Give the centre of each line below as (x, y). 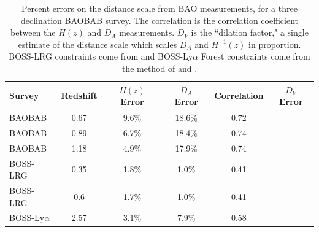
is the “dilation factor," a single (250, 32)
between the (33, 32)
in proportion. (275, 44)
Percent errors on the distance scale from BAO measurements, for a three (159, 8)
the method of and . (159, 68)
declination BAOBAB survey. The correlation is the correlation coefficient (159, 20)
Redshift (79, 95)
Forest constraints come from (256, 56)
